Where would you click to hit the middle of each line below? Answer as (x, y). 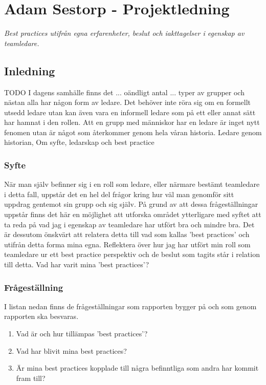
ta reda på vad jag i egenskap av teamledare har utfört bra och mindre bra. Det (129, 224)
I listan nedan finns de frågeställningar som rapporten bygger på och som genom (130, 306)
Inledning (30, 70)
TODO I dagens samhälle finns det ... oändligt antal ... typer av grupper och (124, 92)
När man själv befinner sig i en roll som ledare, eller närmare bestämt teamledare (132, 184)
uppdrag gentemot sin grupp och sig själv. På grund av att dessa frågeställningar (131, 204)
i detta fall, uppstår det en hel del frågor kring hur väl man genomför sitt (119, 194)
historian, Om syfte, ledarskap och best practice (79, 142)
